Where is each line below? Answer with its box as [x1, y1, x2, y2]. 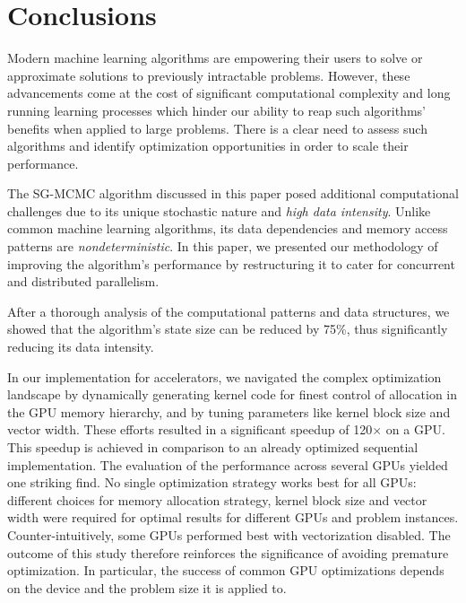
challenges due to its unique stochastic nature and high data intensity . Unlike [7, 201, 431, 220]
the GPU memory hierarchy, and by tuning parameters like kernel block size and [7, 402, 451, 421]
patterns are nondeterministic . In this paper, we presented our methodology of [7, 237, 438, 256]
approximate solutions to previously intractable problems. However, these [7, 66, 410, 84]
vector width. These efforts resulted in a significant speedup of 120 [7, 420, 373, 439]
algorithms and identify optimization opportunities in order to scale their [7, 136, 409, 155]
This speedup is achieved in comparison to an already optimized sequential [7, 438, 419, 456]
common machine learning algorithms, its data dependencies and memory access [7, 219, 448, 238]
